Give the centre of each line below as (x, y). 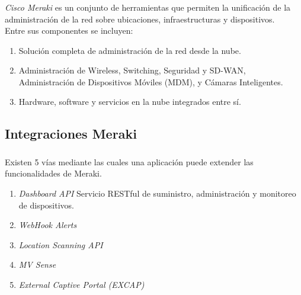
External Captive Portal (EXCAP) (81, 284)
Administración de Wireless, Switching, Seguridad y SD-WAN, (132, 70)
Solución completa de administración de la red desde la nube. (130, 50)
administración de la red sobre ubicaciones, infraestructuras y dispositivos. (140, 19)
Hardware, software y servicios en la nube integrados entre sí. (130, 102)
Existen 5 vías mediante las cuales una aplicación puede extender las (129, 161)
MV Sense (37, 264)
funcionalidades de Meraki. (53, 173)
